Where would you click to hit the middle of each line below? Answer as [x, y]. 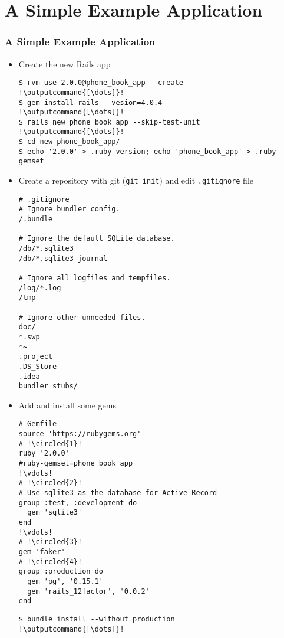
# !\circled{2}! [50, 483]
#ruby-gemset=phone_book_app [76, 464]
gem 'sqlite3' [55, 513]
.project [36, 357]
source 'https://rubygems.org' [80, 434]
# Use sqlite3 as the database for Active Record [118, 493]
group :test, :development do [78, 503]
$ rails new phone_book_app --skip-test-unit [109, 122]
